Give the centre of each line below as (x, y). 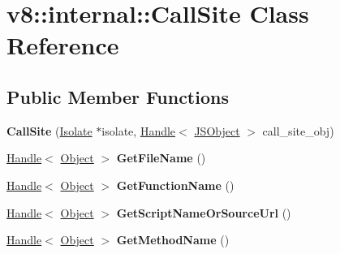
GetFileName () (161, 158)
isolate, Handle (139, 130)
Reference (63, 45)
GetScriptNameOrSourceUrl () (204, 212)
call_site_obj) (298, 130)
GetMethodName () (173, 240)
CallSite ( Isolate (49, 130)
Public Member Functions (118, 96)
